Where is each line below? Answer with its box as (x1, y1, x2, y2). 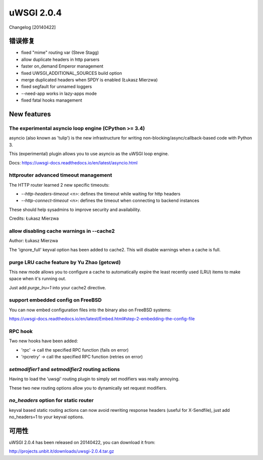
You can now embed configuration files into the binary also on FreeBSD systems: (9, 307, 171, 313)
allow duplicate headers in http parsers (21, 56, 100, 62)
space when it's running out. (9, 276, 67, 282)
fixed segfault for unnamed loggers (21, 84, 92, 89)
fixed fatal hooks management (21, 97, 82, 103)
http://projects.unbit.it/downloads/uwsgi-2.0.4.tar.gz (9, 448, 114, 454)
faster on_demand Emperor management (21, 63, 104, 69)
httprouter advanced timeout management (9, 172, 112, 178)
